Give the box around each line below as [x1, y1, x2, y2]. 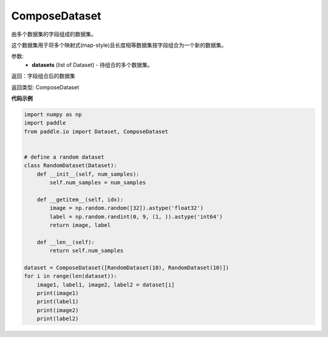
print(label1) [36, 298, 79, 305]
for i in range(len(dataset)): [24, 273, 118, 280]
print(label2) [36, 315, 79, 322]
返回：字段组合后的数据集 [11, 72, 75, 80]
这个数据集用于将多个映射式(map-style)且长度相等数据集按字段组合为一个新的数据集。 [11, 41, 227, 49]
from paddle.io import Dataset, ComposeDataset [24, 128, 168, 135]
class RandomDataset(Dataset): [24, 162, 118, 169]
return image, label [49, 221, 111, 228]
